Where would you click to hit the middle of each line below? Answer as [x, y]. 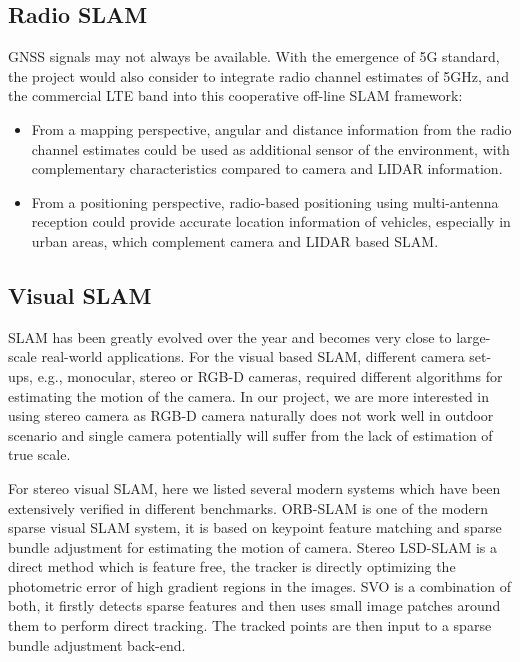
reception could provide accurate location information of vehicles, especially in [271, 221]
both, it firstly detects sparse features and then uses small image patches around [254, 605]
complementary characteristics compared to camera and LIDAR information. [267, 168]
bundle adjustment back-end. [97, 644]
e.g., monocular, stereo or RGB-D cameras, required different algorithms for [270, 375]
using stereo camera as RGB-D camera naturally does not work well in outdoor [251, 415]
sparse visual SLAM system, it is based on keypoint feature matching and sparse [255, 527]
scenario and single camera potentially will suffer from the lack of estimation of [250, 434]
